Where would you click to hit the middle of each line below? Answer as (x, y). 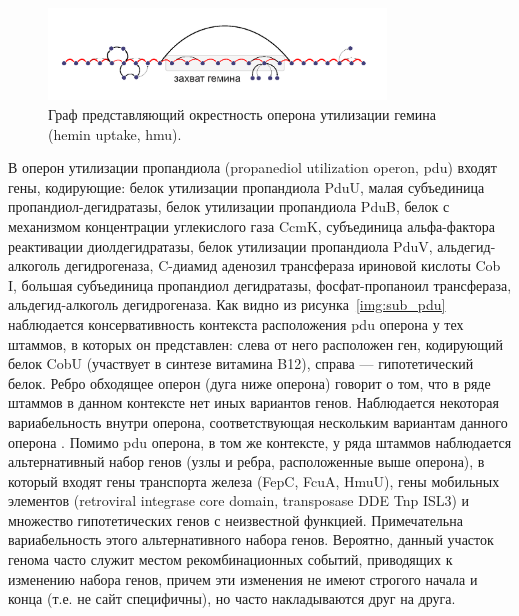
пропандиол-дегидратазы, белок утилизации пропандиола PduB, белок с (229, 206)
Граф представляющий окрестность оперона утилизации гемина (242, 114)
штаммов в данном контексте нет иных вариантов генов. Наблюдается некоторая (253, 402)
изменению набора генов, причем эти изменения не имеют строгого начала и (243, 578)
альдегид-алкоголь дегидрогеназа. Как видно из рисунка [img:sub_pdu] (227, 304)
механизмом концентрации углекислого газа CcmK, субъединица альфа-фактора (251, 225)
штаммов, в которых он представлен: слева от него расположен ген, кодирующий (255, 343)
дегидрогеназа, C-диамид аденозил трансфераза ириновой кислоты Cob (282, 265)
